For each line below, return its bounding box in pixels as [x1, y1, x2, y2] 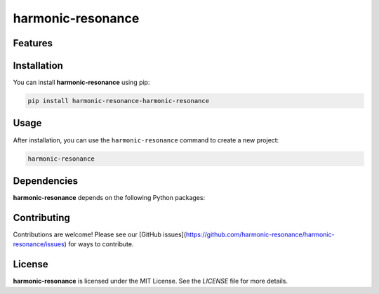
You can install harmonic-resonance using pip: [13, 78, 150, 87]
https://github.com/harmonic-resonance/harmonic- [186, 230, 335, 239]
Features [13, 37, 53, 49]
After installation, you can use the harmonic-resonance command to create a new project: [13, 135, 279, 144]
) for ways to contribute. [64, 240, 134, 248]
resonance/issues [13, 240, 65, 248]
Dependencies [13, 175, 79, 187]
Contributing [13, 211, 70, 224]
